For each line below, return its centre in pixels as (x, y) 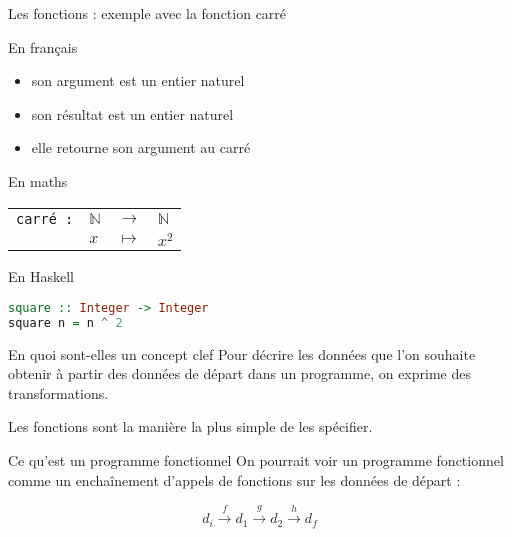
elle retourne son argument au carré (141, 147)
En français (43, 46)
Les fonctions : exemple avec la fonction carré (147, 13)
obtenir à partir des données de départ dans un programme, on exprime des (239, 373)
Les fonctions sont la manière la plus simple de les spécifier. (190, 426)
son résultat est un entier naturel (132, 113)
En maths (38, 180)
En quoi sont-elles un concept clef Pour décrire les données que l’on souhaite (242, 353)
